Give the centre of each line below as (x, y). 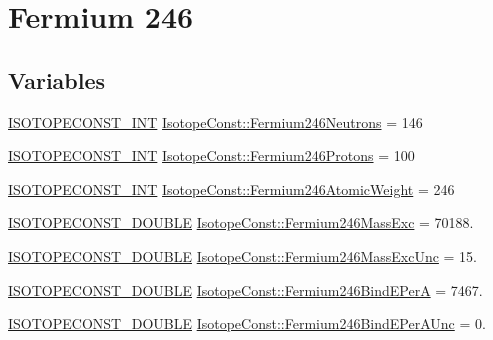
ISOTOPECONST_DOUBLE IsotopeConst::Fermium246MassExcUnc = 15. (243, 255)
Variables (57, 79)
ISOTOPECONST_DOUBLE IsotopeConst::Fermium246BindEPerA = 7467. (245, 289)
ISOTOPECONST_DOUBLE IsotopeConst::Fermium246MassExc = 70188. (241, 222)
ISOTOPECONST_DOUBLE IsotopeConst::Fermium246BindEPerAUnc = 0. (247, 323)
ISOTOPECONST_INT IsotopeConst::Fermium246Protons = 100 (211, 155)
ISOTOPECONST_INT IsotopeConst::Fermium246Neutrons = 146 (215, 121)
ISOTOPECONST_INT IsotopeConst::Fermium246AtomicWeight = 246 (231, 188)
